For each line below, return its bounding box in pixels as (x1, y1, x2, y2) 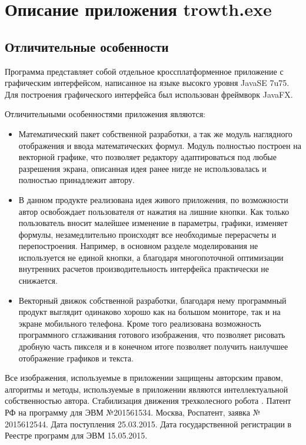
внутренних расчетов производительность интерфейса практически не (18, 263, 270, 275)
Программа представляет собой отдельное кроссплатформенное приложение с (5, 65, 284, 77)
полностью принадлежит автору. (18, 174, 135, 186)
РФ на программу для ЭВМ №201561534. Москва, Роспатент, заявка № (5, 406, 261, 419)
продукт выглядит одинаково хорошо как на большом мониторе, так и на (18, 305, 281, 318)
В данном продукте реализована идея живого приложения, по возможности (18, 193, 288, 205)
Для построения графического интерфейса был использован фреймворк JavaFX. (5, 88, 293, 100)
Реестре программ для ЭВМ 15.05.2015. (5, 429, 148, 441)
